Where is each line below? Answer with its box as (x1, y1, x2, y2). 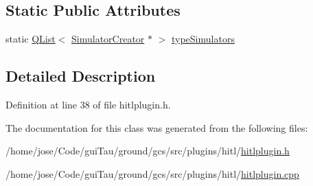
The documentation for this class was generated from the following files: (5, 120, 308, 135)
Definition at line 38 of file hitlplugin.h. (5, 97, 171, 111)
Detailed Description (5, 65, 156, 86)
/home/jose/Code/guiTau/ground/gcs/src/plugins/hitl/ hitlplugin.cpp (5, 166, 299, 181)
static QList (5, 32, 56, 46)
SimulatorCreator (71, 32, 145, 46)
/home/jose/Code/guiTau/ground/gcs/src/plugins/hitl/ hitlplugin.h (5, 143, 290, 158)
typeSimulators (172, 32, 235, 46)
